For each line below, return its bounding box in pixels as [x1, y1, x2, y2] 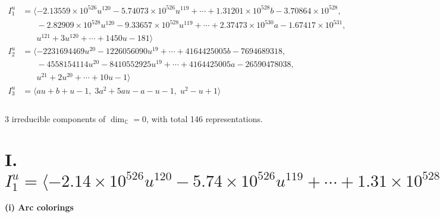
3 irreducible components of [5, 112, 106, 125]
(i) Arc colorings [5, 201, 74, 213]
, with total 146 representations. [146, 112, 263, 125]
